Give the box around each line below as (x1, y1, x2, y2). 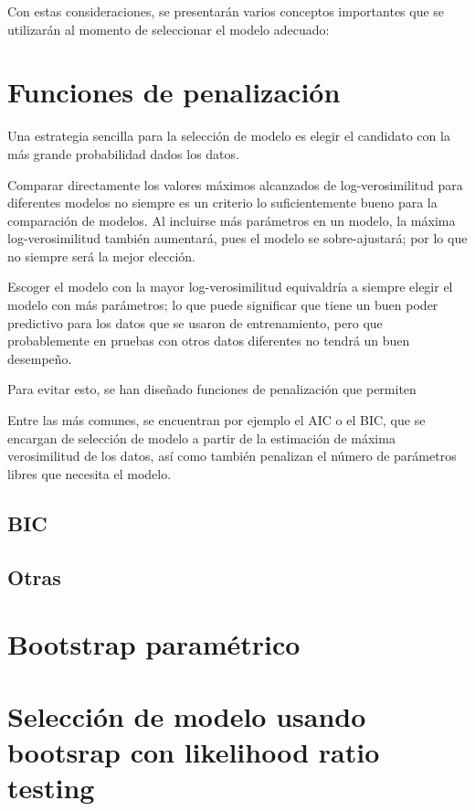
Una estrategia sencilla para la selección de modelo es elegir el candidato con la (7, 126, 450, 145)
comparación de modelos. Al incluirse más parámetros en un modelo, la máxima (7, 210, 456, 229)
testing (7, 768, 95, 806)
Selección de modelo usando (7, 697, 366, 734)
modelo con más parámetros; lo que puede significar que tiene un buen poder (7, 295, 438, 315)
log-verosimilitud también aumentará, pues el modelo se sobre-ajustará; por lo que (7, 229, 468, 248)
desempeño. (7, 348, 72, 368)
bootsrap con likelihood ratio (7, 732, 380, 770)
